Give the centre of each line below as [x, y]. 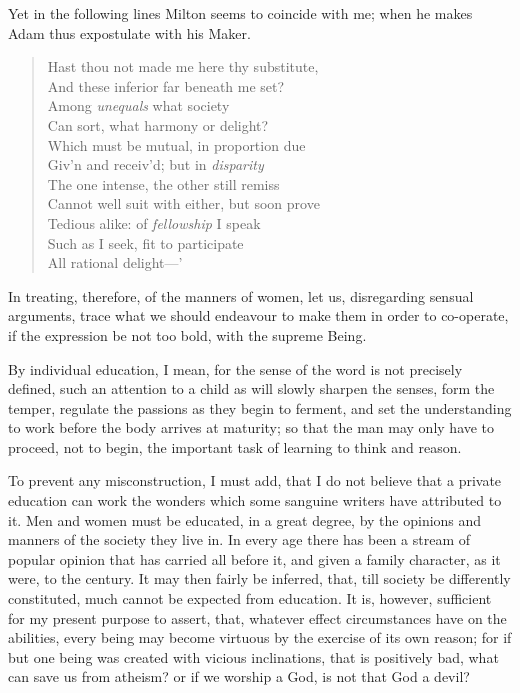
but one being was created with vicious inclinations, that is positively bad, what [253, 656]
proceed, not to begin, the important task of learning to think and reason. [235, 446]
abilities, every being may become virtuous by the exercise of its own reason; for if [260, 637]
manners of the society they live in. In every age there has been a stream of [239, 539]
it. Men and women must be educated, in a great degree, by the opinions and [245, 519]
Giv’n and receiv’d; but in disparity [155, 164]
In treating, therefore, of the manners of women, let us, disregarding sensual [241, 295]
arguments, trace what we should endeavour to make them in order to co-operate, [258, 315]
